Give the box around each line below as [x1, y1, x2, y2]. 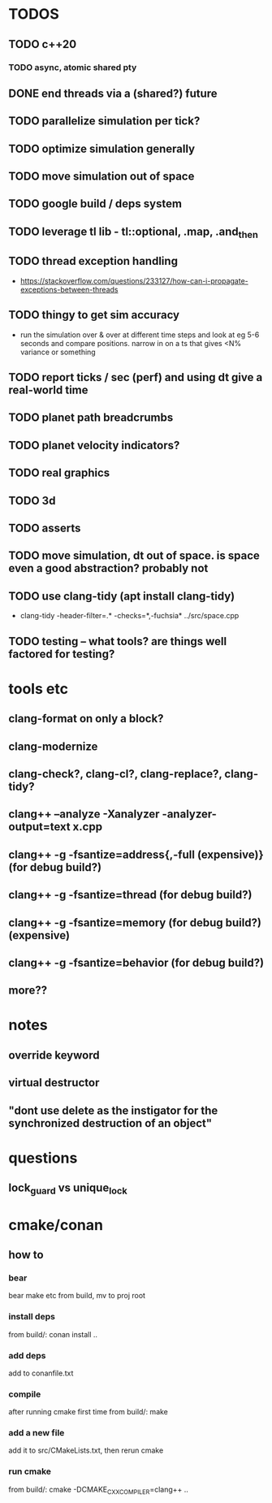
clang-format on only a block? [8, 712, 164, 726]
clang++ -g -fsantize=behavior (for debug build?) [8, 955, 265, 969]
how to [8, 1248, 44, 1262]
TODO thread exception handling [8, 254, 179, 268]
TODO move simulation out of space [8, 170, 195, 184]
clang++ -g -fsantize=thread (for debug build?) [8, 888, 253, 902]
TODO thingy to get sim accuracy [8, 308, 180, 322]
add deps [8, 1349, 46, 1361]
